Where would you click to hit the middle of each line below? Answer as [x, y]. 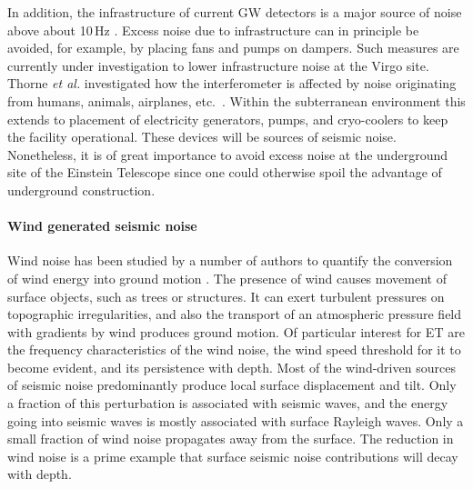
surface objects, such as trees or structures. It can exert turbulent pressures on [226, 296]
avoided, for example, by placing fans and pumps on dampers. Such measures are [233, 48]
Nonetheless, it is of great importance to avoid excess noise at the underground [227, 154]
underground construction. [81, 190]
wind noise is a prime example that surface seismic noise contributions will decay [233, 456]
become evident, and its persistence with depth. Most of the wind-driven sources [231, 367]
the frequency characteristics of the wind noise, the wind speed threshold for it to [234, 349]
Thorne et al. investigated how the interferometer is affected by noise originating [232, 83]
